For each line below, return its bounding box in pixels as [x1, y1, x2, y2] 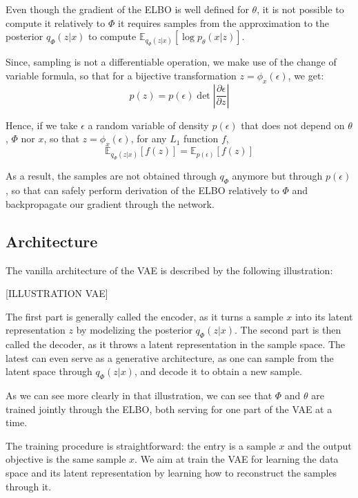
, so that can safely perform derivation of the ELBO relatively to [6, 183, 279, 198]
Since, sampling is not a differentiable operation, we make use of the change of [6, 55, 337, 69]
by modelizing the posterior [76, 323, 192, 337]
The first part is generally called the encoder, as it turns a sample [6, 309, 284, 323]
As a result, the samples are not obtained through [6, 169, 217, 183]
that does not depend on [241, 117, 345, 132]
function [183, 131, 219, 146]
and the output [288, 438, 352, 452]
